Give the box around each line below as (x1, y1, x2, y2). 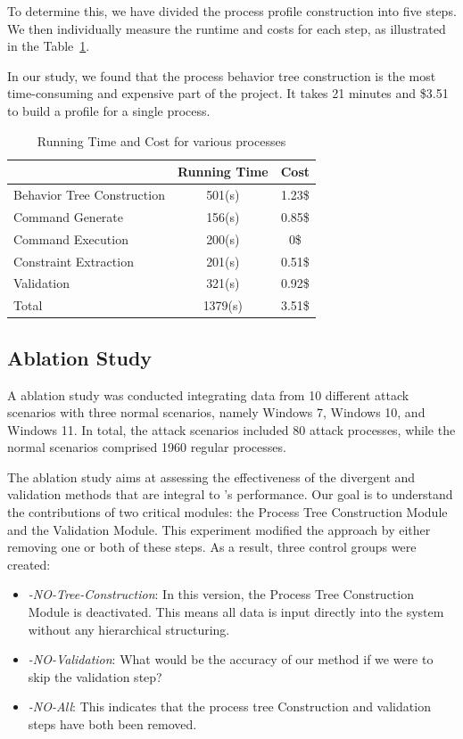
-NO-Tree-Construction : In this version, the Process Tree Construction (28, 585, 414, 604)
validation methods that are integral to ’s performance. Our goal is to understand (7, 485, 453, 504)
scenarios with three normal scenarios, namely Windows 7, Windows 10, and (7, 403, 426, 422)
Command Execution (13, 229, 128, 248)
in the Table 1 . (7, 37, 90, 55)
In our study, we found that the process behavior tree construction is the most (7, 66, 436, 85)
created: (7, 554, 51, 573)
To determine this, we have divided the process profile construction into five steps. (7, 2, 457, 20)
